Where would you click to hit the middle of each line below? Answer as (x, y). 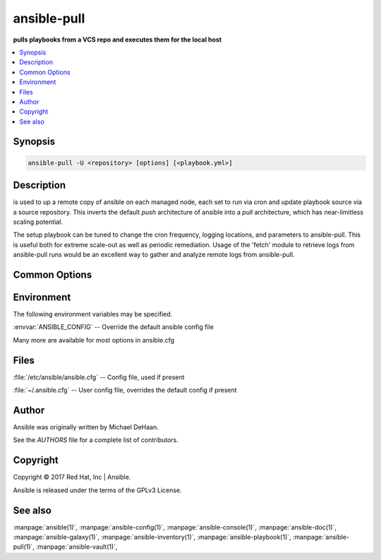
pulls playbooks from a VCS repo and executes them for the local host (117, 40)
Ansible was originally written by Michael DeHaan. (86, 427)
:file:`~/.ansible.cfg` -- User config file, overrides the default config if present (125, 390)
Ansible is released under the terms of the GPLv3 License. (98, 490)
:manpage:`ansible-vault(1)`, (77, 547)
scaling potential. (38, 222)
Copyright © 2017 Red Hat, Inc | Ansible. (72, 477)
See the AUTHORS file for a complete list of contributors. (96, 440)
